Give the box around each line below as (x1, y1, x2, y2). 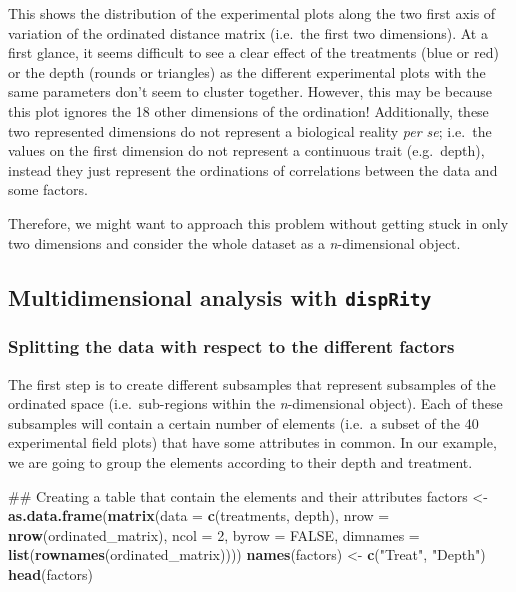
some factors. (8, 179, 88, 200)
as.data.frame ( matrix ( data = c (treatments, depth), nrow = (8, 505, 390, 526)
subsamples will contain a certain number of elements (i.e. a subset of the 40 (8, 412, 479, 433)
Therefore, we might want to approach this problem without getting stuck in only (8, 212, 509, 233)
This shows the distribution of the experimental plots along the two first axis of (8, 3, 496, 23)
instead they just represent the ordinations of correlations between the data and (8, 159, 498, 180)
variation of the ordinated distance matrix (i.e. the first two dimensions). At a (8, 22, 488, 43)
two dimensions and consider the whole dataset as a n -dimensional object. (8, 232, 461, 253)
